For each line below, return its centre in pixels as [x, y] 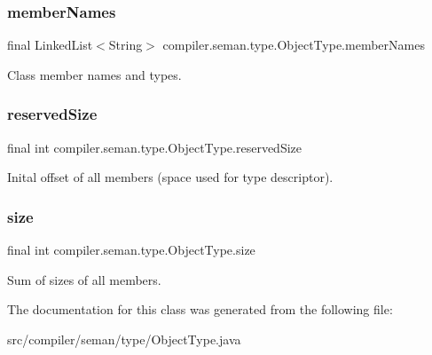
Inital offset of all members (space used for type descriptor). [170, 177]
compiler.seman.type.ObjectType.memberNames [294, 45]
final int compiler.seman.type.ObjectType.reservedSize [155, 147]
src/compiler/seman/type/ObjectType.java [124, 339]
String [126, 45]
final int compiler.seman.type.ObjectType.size [131, 250]
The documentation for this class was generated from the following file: [200, 309]
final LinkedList [50, 45]
